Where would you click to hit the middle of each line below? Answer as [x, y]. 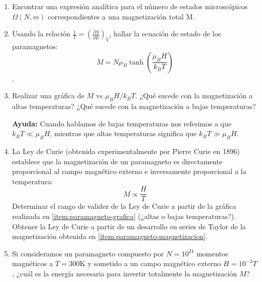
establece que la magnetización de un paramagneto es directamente [117, 161]
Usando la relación [41, 34]
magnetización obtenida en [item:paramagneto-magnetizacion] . [110, 236]
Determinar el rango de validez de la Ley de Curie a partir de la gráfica [124, 206]
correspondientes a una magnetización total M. [121, 16]
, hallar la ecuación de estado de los [165, 34]
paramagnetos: [35, 46]
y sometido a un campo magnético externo [154, 263]
